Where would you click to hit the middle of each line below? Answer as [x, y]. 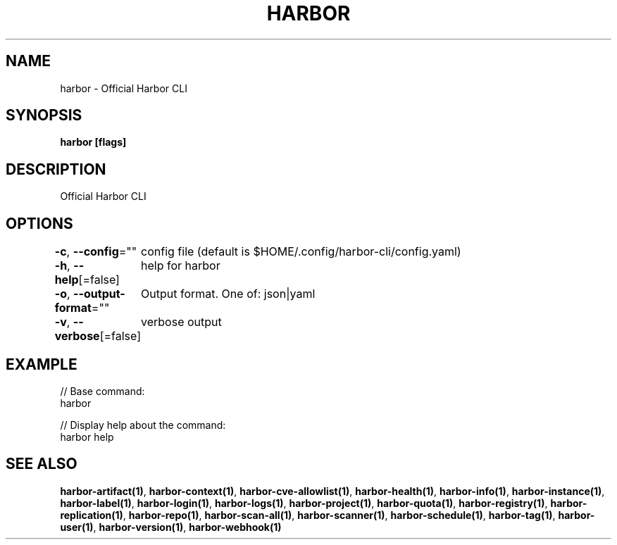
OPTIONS [39, 223]
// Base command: [102, 391]
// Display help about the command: [143, 425]
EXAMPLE [42, 364]
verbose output [181, 322]
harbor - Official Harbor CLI [124, 88]
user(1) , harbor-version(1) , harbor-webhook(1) [171, 527]
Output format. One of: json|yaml [228, 294]
